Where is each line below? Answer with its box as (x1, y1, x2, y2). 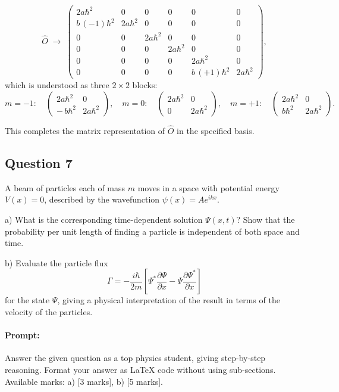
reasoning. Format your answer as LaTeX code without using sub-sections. (5, 363, 276, 375)
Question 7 (5, 154, 73, 172)
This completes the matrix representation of (5, 125, 165, 137)
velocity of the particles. (5, 306, 93, 318)
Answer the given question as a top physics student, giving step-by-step (5, 351, 266, 364)
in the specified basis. (177, 125, 255, 137)
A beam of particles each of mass (5, 181, 125, 194)
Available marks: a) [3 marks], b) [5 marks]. (5, 375, 163, 387)
